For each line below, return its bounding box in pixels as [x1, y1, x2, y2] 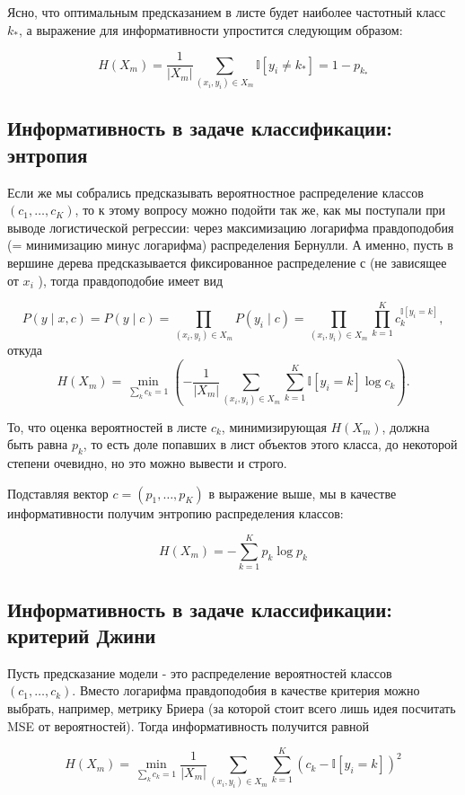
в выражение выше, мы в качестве [208, 483, 397, 502]
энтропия [7, 140, 88, 168]
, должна [382, 417, 430, 436]
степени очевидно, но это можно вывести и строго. [7, 453, 287, 472]
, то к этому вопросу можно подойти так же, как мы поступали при [75, 200, 446, 219]
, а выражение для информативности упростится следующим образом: [18, 20, 403, 39]
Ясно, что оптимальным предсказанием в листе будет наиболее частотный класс [7, 3, 446, 21]
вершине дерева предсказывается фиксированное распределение [7, 252, 356, 271]
